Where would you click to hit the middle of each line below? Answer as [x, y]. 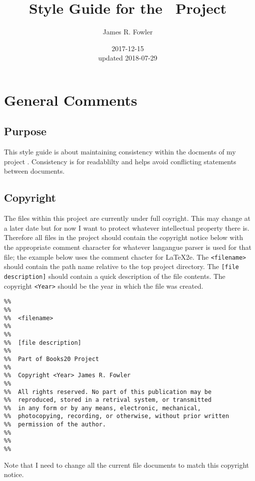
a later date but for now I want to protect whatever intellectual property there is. [127, 227]
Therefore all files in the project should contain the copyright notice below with [124, 237]
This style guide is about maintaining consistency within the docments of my [120, 152]
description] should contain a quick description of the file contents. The [115, 276]
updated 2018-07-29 [128, 58]
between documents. [34, 171]
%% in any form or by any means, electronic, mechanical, [102, 408]
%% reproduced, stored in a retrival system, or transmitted [108, 400]
